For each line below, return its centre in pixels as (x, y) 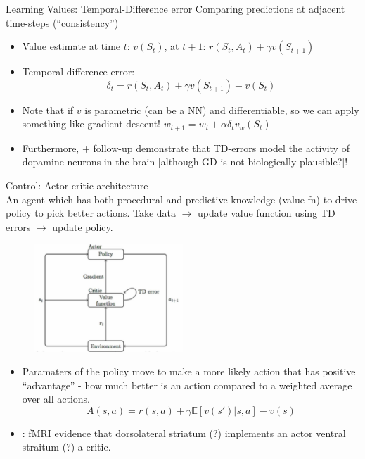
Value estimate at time (71, 46)
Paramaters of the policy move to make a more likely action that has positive (189, 371)
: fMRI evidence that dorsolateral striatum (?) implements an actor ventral (184, 433)
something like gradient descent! (91, 124)
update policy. (83, 226)
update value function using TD (267, 213)
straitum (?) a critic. (66, 447)
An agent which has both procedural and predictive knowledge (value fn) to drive (181, 199)
